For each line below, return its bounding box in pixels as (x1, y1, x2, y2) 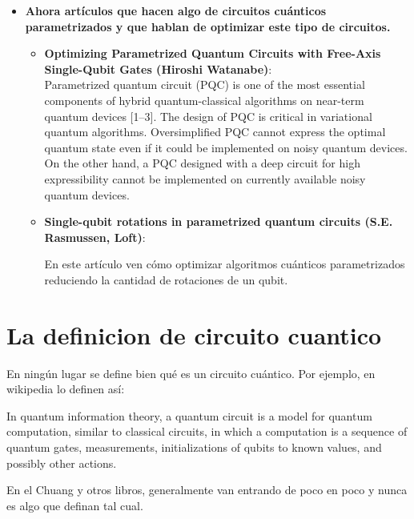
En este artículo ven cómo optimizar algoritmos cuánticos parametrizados (44, 255, 405, 272)
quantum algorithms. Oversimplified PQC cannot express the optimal (44, 123, 386, 140)
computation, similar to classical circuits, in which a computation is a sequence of (6, 423, 408, 440)
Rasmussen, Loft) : (44, 228, 146, 245)
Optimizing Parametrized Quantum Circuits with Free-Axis (44, 45, 381, 62)
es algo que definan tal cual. (6, 497, 143, 513)
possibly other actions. (6, 454, 117, 471)
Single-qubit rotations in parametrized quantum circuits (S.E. (44, 213, 393, 230)
